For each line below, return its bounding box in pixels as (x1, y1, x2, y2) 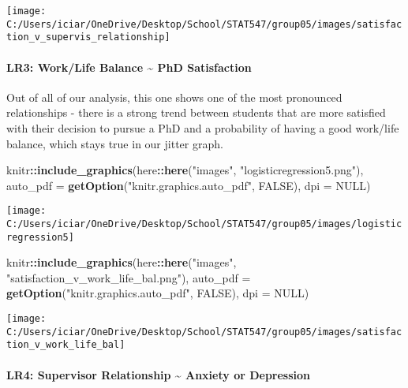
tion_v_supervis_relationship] (6, 32, 170, 43)
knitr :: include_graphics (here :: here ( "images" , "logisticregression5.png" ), (6, 162, 364, 178)
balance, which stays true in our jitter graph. (6, 135, 223, 151)
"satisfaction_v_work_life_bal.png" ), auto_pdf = (6, 269, 251, 285)
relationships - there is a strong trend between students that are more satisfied (6, 104, 386, 121)
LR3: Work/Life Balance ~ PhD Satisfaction (6, 58, 252, 75)
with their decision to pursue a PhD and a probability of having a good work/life (6, 119, 399, 136)
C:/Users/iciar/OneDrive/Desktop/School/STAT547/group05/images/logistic (6, 218, 402, 229)
